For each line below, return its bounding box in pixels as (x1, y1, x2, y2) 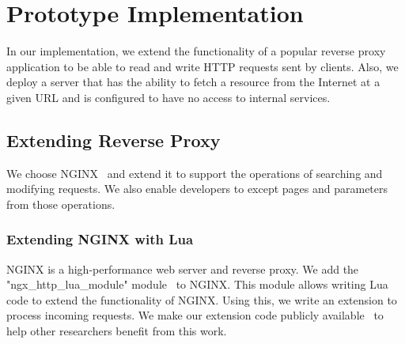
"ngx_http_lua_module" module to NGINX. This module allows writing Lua (6, 276, 388, 293)
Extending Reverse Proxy (6, 127, 221, 152)
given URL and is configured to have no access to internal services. (6, 89, 331, 105)
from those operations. (6, 195, 115, 212)
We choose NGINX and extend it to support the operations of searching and (6, 164, 383, 181)
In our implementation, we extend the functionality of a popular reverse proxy (6, 43, 386, 59)
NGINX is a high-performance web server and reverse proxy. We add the (6, 260, 359, 277)
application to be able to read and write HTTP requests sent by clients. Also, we (6, 58, 399, 74)
